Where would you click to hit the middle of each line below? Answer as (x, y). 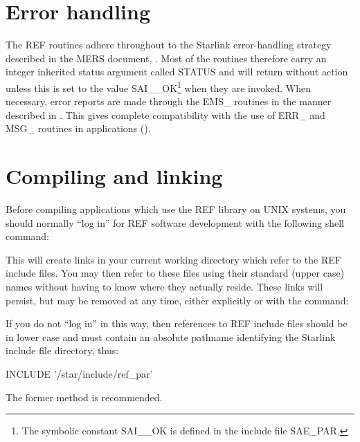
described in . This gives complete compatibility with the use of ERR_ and (165, 114)
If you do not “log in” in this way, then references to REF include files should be (177, 323)
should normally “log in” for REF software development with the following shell (175, 222)
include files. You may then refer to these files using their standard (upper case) (175, 273)
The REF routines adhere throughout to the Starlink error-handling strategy (169, 45)
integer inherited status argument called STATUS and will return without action (177, 72)
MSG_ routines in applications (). (78, 128)
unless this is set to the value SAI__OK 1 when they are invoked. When (159, 86)
